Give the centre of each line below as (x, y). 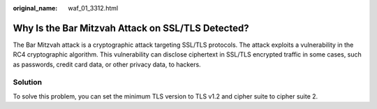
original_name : (35, 8)
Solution (28, 82)
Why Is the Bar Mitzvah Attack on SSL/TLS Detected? (131, 28)
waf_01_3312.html (93, 8)
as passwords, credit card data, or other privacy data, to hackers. (107, 64)
